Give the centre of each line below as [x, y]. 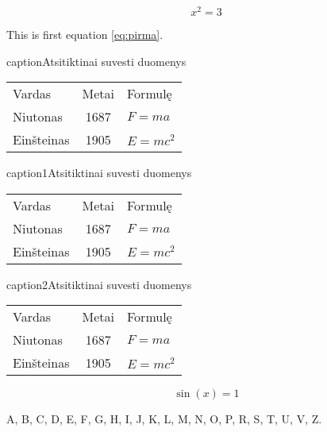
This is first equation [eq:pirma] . [85, 35]
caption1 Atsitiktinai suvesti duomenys [99, 173]
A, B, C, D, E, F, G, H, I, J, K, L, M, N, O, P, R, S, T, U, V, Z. [164, 419]
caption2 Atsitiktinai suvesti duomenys [99, 284]
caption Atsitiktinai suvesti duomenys [96, 61]
